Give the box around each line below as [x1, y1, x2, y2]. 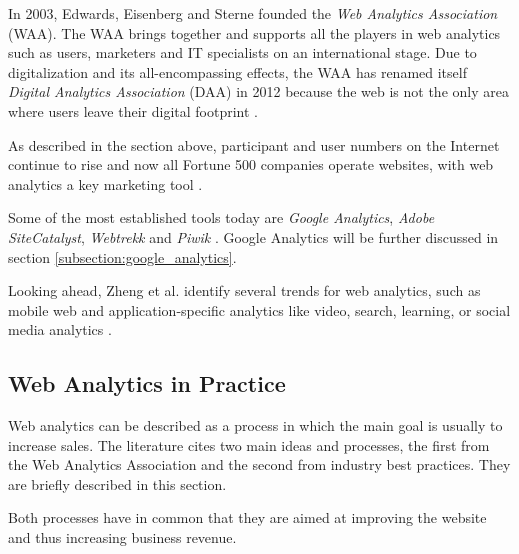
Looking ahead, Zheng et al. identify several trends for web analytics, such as [8, 280, 481, 301]
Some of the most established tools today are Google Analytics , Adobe [8, 207, 435, 228]
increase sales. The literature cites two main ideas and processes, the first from [8, 434, 490, 455]
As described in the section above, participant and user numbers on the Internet [8, 134, 500, 155]
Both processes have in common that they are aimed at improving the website [8, 507, 487, 528]
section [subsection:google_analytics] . [8, 246, 237, 267]
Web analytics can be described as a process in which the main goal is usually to [8, 415, 503, 436]
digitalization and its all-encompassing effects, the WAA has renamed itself [8, 61, 467, 82]
